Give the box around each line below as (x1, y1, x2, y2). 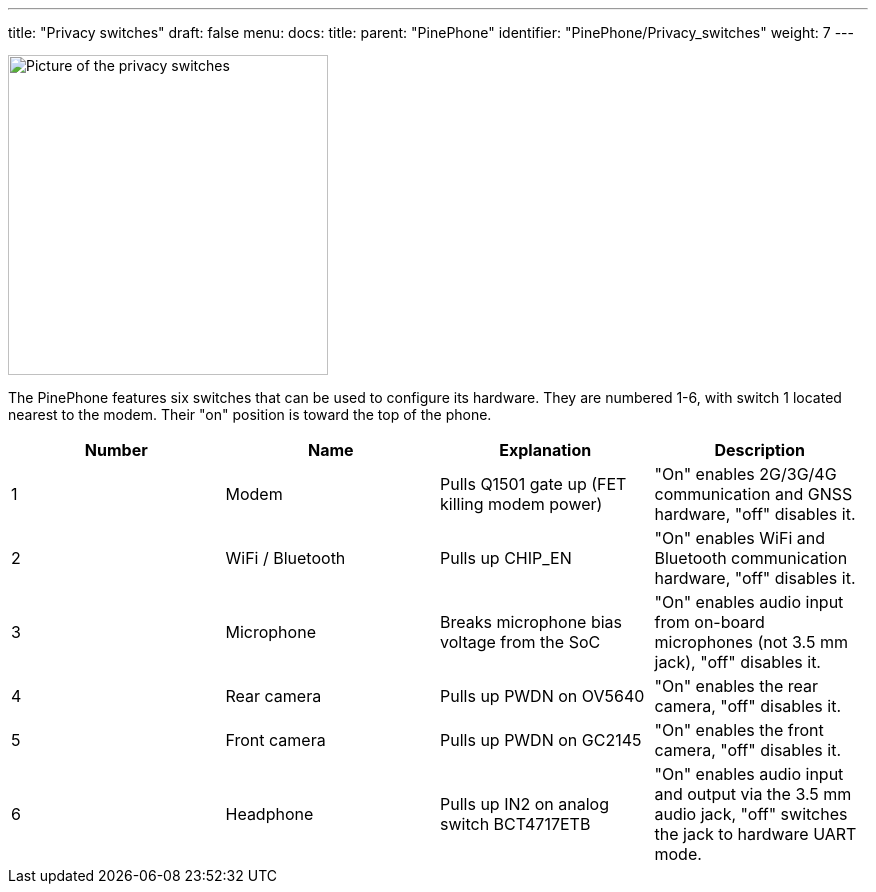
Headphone (225, 804, 314, 824)
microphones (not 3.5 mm (654, 632, 849, 652)
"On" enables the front (654, 720, 824, 740)
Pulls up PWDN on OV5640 (440, 686, 645, 706)
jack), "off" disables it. (654, 652, 821, 672)
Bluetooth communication (654, 548, 848, 568)
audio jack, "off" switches (654, 804, 848, 824)
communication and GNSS (654, 484, 853, 504)
